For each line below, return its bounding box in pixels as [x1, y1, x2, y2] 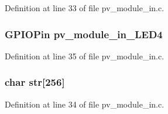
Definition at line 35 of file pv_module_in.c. [5, 49, 164, 62]
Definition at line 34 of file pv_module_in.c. [5, 98, 164, 110]
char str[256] [5, 75, 65, 89]
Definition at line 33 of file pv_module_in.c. [5, 2, 164, 14]
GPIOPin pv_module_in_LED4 [5, 26, 163, 41]
